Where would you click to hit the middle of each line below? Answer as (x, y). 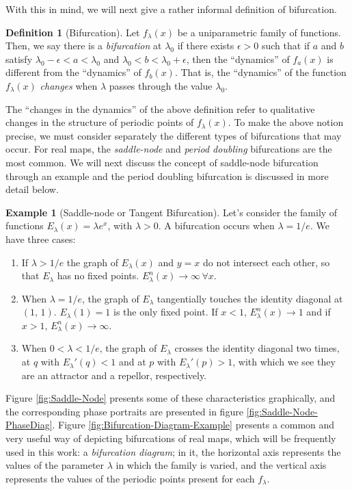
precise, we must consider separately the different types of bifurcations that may (174, 135)
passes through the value (161, 85)
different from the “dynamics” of (73, 72)
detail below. (32, 189)
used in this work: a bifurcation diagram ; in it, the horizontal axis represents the (173, 451)
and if (319, 312)
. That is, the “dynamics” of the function (260, 72)
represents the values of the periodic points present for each (130, 478)
